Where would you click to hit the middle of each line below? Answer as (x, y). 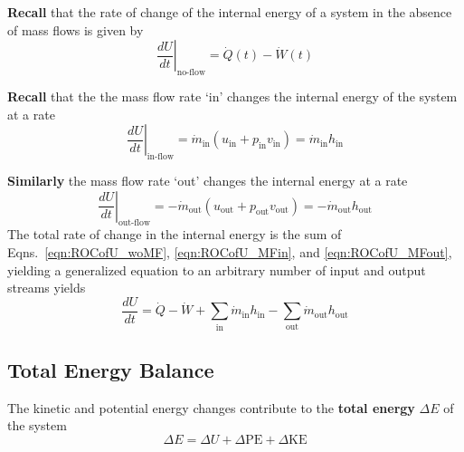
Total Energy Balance (111, 369)
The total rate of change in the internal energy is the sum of (175, 234)
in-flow (160, 156)
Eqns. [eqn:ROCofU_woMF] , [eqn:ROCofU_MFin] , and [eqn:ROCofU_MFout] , (230, 251)
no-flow (191, 72)
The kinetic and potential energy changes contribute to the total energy (211, 407)
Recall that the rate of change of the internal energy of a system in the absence (230, 12)
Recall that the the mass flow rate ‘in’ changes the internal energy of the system (232, 96)
